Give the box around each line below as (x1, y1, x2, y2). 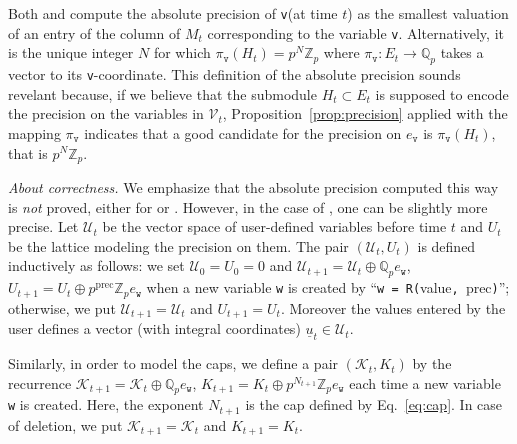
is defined (417, 235, 476, 256)
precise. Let (8, 216, 79, 237)
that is (8, 142, 48, 163)
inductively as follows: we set (8, 255, 185, 276)
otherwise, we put (8, 297, 116, 318)
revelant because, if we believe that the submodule (8, 83, 317, 104)
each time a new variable (349, 372, 501, 393)
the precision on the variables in (8, 103, 204, 124)
